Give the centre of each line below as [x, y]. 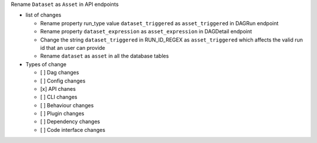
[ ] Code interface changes [73, 130]
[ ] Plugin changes [62, 114]
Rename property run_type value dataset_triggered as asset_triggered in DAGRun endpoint [159, 23]
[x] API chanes [58, 88]
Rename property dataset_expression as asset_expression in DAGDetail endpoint [146, 32]
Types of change [46, 64]
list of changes [43, 15]
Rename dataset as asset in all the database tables [104, 56]
